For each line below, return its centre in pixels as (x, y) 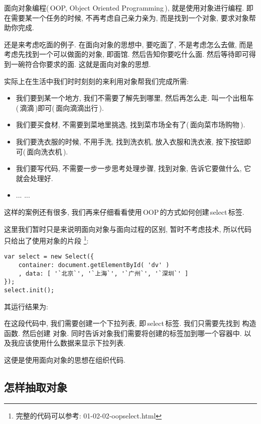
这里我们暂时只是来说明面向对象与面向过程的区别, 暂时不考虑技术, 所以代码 (128, 229)
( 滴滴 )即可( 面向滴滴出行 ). (60, 107)
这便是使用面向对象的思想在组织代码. (65, 360)
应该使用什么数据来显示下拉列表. (72, 343)
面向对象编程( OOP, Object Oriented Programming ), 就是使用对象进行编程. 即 (129, 8)
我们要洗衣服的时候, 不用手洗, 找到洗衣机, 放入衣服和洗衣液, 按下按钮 (130, 141)
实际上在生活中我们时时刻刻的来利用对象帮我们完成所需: (96, 81)
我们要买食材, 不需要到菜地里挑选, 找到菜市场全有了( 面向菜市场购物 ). (130, 124)
